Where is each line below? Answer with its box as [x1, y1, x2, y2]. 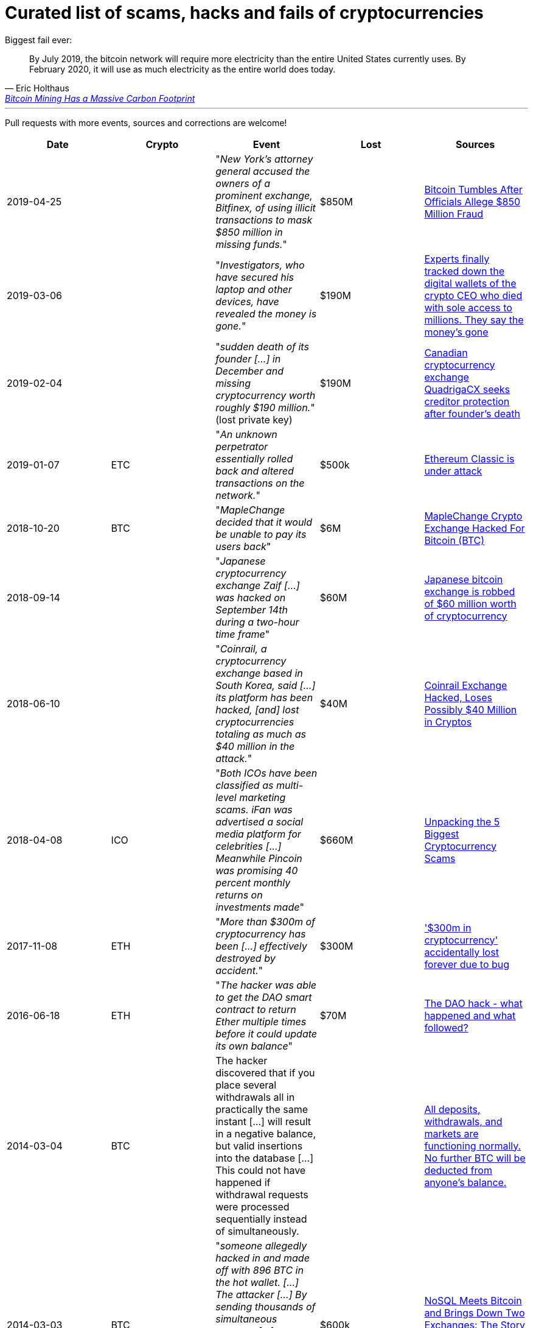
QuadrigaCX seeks [424, 383, 510, 395]
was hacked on [215, 591, 286, 604]
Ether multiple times [215, 1015, 307, 1028]
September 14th [215, 603, 288, 616]
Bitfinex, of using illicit [215, 201, 316, 214]
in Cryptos [424, 715, 472, 728]
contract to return [215, 1003, 296, 1015]
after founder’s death [424, 407, 520, 420]
